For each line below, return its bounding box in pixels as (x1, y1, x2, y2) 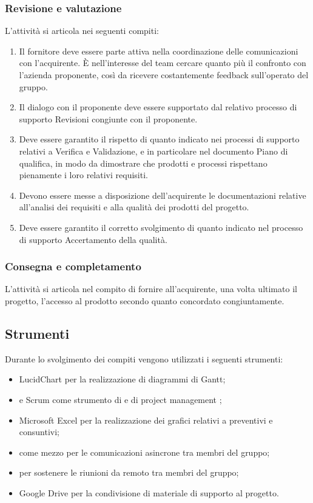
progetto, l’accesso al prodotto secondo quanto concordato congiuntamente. (5, 294, 284, 307)
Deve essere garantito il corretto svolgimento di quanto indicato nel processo (19, 221, 303, 233)
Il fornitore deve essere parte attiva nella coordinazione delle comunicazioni (19, 44, 298, 57)
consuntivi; (19, 425, 60, 438)
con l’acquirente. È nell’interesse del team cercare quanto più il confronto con (19, 56, 306, 69)
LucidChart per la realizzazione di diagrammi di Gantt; (19, 373, 226, 385)
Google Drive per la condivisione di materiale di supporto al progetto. (19, 486, 279, 499)
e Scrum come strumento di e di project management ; (19, 393, 222, 405)
